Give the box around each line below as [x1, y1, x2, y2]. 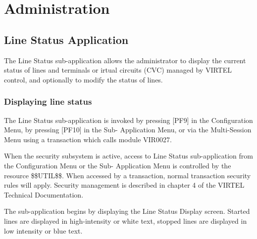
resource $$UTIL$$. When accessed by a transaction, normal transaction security [4, 170, 251, 180]
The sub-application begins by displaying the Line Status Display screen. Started [4, 206, 250, 216]
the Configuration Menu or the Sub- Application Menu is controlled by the [4, 160, 231, 170]
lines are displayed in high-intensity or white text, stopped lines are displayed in [4, 215, 247, 226]
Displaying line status [4, 95, 92, 108]
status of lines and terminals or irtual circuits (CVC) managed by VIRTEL [4, 65, 232, 75]
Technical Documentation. [4, 189, 84, 199]
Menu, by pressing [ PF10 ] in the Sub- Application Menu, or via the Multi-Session [4, 124, 252, 135]
